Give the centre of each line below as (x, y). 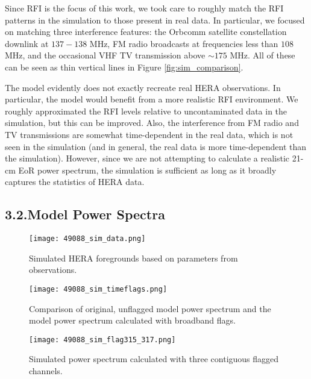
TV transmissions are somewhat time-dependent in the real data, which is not (149, 134)
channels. (46, 371)
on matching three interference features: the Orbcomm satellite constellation (146, 32)
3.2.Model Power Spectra (85, 214)
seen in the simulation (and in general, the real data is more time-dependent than (156, 146)
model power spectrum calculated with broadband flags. (132, 320)
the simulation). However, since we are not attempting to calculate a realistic (147, 158)
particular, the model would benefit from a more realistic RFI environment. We (152, 99)
